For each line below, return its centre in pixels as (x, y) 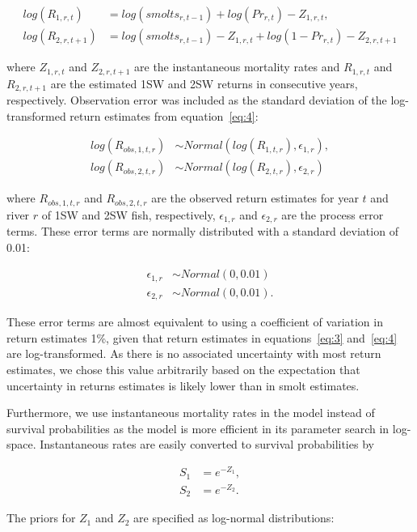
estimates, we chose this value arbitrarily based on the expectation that (183, 370)
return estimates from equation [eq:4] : (164, 115)
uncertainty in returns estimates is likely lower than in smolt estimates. (183, 385)
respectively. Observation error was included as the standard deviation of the (197, 99)
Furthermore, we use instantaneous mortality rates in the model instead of (191, 413)
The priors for (41, 518)
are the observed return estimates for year (255, 198)
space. (21, 444)
